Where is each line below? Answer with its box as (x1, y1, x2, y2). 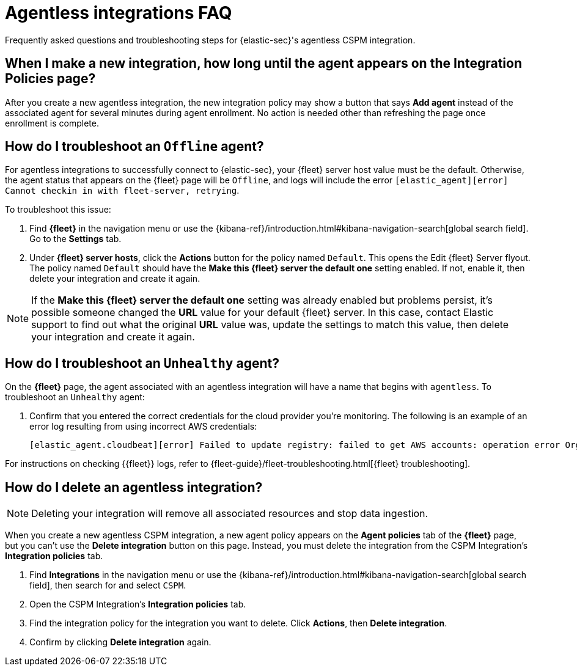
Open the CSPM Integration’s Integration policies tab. (29, 599, 246, 610)
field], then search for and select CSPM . (29, 580, 186, 591)
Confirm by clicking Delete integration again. (29, 637, 211, 648)
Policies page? (5, 71, 96, 87)
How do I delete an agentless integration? (5, 479, 263, 495)
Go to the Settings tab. (29, 233, 122, 244)
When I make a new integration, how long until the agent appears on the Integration (5, 56, 522, 71)
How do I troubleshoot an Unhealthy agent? (5, 355, 279, 371)
